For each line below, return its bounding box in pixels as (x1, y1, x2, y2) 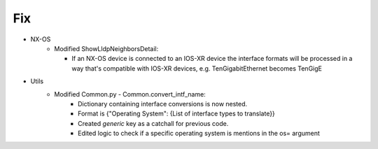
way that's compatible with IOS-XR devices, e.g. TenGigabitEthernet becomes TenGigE (71, 64, 322, 73)
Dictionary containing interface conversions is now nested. (78, 99, 248, 108)
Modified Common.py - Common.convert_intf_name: (54, 90, 206, 98)
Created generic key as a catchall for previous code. (78, 119, 229, 127)
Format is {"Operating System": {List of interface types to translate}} (78, 109, 276, 118)
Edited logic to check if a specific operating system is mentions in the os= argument (78, 129, 320, 138)
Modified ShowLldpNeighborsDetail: (54, 44, 159, 52)
